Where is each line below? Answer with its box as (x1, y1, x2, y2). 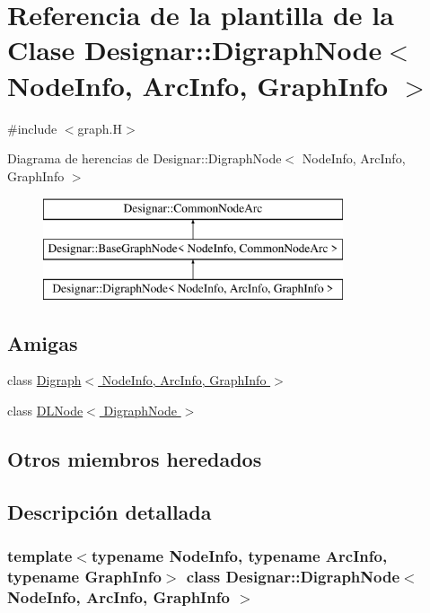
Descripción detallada (7, 497, 212, 525)
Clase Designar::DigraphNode (7, 31, 382, 68)
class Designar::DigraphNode (186, 565, 400, 588)
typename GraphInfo (7, 565, 162, 588)
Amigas (7, 328, 78, 356)
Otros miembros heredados (7, 445, 262, 473)
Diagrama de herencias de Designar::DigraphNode (7, 149, 282, 168)
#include (7, 118, 57, 137)
